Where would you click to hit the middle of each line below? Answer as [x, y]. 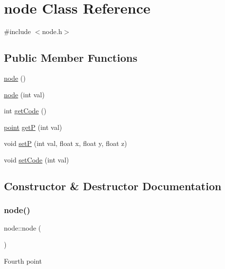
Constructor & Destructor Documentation [113, 186]
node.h [52, 31]
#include [18, 31]
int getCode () [25, 111]
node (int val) [24, 94]
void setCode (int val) [37, 159]
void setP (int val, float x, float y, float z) [66, 143]
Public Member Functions [71, 58]
